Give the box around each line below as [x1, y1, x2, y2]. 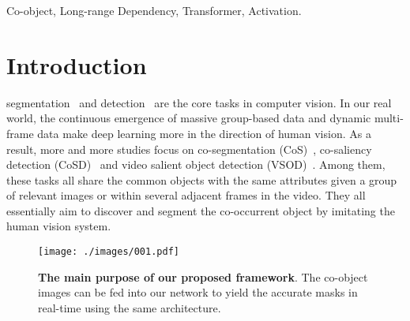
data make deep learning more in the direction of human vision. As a [37, 125, 371, 141]
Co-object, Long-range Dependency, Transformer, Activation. [6, 2, 302, 18]
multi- [374, 110, 404, 126]
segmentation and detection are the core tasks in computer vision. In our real [6, 94, 392, 110]
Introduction [6, 48, 147, 80]
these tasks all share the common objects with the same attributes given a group [6, 171, 397, 188]
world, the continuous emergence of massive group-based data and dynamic [6, 110, 371, 126]
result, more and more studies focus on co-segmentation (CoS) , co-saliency [6, 140, 372, 157]
